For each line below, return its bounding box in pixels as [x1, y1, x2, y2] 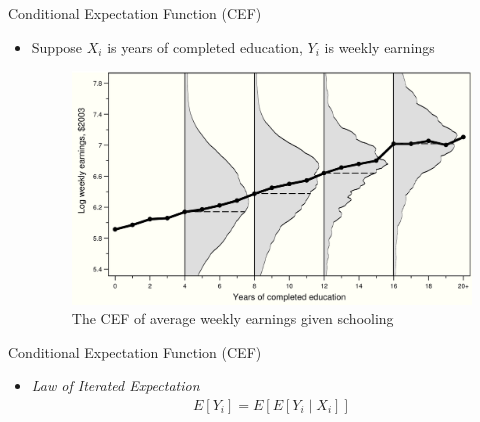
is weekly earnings [324, 36, 435, 57]
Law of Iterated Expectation [31, 375, 200, 396]
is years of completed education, [107, 36, 303, 57]
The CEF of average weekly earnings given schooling [71, 308, 394, 329]
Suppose [31, 36, 83, 57]
